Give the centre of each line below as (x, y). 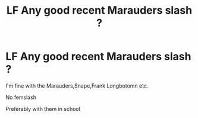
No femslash (21, 97)
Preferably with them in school (43, 108)
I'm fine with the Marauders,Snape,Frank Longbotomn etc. (77, 86)
